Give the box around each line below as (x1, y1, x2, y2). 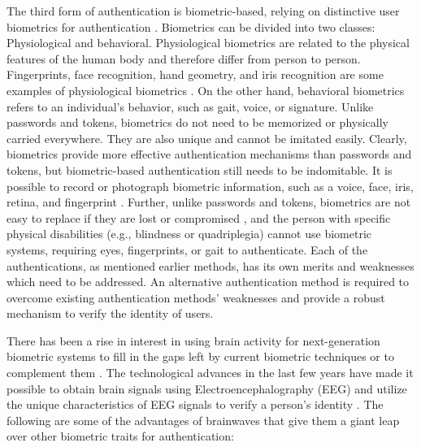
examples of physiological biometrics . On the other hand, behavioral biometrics (7, 81, 405, 98)
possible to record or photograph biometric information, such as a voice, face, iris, (7, 177, 414, 194)
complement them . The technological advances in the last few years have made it (7, 364, 414, 381)
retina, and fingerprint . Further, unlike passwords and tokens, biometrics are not (7, 193, 411, 210)
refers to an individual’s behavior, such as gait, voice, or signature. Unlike (7, 98, 374, 115)
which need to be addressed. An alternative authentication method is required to (7, 273, 410, 290)
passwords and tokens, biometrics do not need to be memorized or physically (7, 114, 388, 131)
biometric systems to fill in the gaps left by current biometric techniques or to (7, 348, 394, 365)
